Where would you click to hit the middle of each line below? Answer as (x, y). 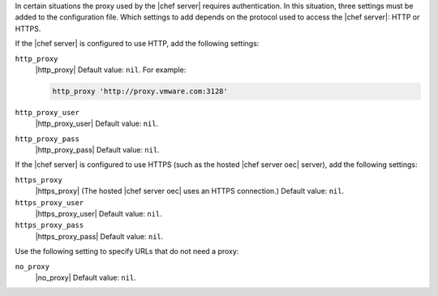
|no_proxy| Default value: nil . (86, 277)
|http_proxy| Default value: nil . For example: (111, 70)
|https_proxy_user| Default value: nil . (99, 214)
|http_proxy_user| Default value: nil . (97, 124)
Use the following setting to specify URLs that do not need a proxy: (127, 251)
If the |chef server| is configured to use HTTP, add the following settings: (137, 44)
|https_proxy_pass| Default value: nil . (99, 236)
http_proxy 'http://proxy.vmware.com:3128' (140, 91)
